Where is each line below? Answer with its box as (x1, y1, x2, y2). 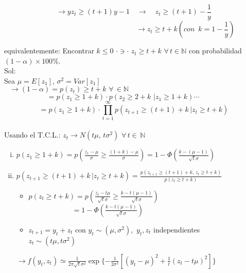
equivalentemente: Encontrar (4, 45, 94, 56)
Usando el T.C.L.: (4, 129, 61, 140)
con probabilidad (188, 45, 242, 56)
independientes (153, 224, 200, 235)
